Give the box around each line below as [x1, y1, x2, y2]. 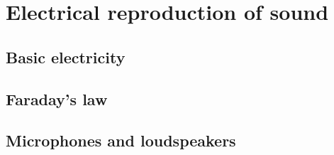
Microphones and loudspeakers [6, 129, 236, 151]
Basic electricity [6, 46, 126, 68]
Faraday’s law [6, 87, 108, 109]
